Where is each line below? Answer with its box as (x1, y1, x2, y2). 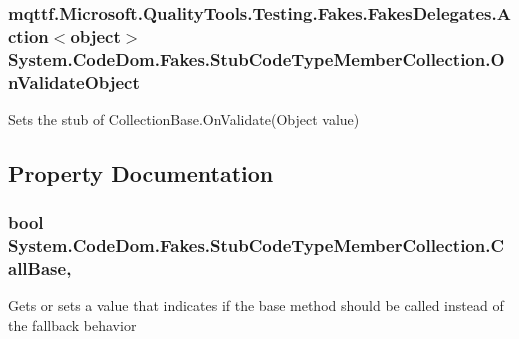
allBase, (8, 256, 72, 281)
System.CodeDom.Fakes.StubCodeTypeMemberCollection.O (8, 46, 505, 71)
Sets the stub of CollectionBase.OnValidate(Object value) (8, 108, 360, 129)
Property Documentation (8, 157, 274, 188)
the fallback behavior (8, 315, 137, 336)
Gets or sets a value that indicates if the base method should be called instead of (8, 295, 504, 316)
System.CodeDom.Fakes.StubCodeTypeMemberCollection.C (8, 233, 505, 258)
